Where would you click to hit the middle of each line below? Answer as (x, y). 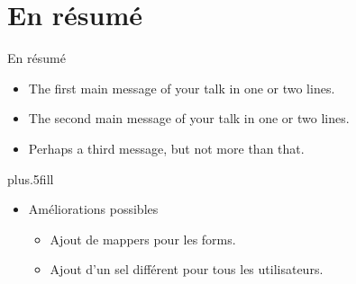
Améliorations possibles (93, 209)
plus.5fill (31, 178)
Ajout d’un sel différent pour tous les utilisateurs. (187, 269)
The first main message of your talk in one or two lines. (182, 88)
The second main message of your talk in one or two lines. (189, 118)
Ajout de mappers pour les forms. (143, 239)
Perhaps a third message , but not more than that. (166, 148)
